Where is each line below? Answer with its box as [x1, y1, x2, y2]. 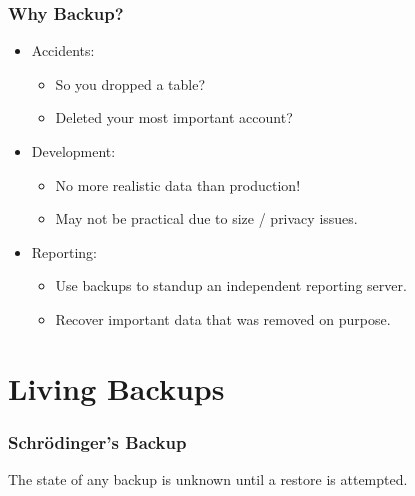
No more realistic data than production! [55, 174, 301, 195]
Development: [31, 141, 116, 161]
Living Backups [8, 367, 225, 408]
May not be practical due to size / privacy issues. [55, 208, 358, 229]
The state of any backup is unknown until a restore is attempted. [8, 469, 408, 490]
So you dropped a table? [55, 73, 205, 94]
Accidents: [31, 40, 95, 61]
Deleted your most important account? [55, 107, 293, 128]
